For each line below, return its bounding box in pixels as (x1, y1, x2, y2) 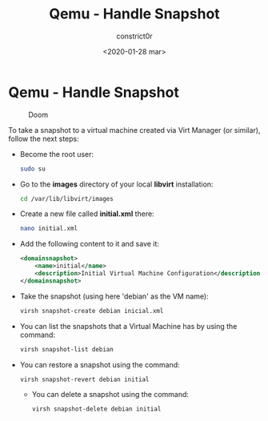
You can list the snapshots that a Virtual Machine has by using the (19, 321, 238, 331)
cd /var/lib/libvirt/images (19, 194, 114, 202)
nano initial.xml (19, 225, 78, 233)
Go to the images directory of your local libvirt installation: (19, 179, 214, 189)
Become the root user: (19, 149, 94, 158)
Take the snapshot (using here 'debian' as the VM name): (19, 291, 210, 301)
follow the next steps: (8, 134, 79, 143)
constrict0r (115, 31, 154, 41)
